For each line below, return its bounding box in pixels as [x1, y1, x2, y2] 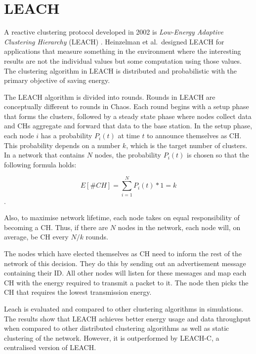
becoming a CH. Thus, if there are [4, 222, 108, 232]
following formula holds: [4, 159, 77, 169]
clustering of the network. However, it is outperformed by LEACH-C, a [4, 332, 219, 343]
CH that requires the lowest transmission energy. [4, 287, 152, 297]
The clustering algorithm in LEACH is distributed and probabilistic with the [4, 65, 237, 76]
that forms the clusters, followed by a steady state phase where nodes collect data [4, 111, 252, 121]
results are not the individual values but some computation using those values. [4, 55, 242, 66]
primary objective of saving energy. [4, 75, 110, 85]
